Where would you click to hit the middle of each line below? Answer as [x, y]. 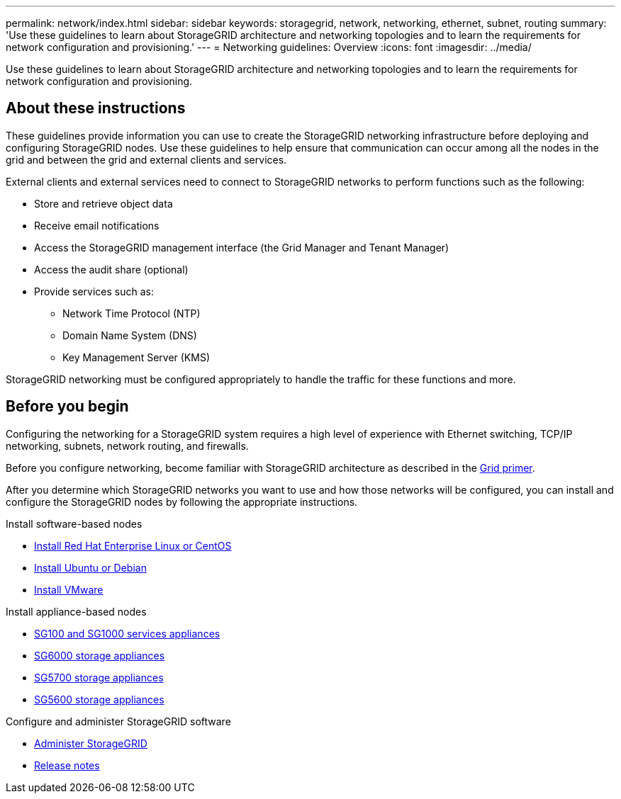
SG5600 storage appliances [99, 699]
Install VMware [69, 589]
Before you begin [67, 407]
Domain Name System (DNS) [130, 335]
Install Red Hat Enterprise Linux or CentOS [133, 545]
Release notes [67, 765]
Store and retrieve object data [103, 203]
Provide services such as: [94, 291]
